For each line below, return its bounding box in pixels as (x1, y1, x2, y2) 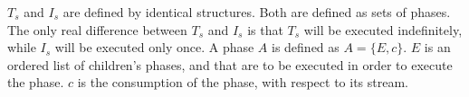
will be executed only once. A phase (54, 38, 254, 57)
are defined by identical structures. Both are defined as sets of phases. (62, 3, 451, 21)
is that (247, 20, 283, 39)
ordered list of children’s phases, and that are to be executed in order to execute (7, 55, 453, 74)
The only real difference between (7, 20, 187, 39)
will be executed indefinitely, (303, 20, 463, 39)
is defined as (272, 38, 340, 57)
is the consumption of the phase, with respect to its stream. (77, 73, 408, 92)
